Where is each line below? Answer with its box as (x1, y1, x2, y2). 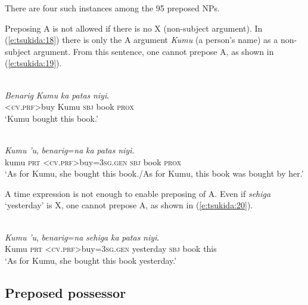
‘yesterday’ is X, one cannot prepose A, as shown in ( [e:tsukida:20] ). (5, 199, 253, 211)
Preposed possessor (5, 283, 126, 301)
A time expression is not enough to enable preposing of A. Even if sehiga (5, 187, 271, 199)
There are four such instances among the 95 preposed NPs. (5, 2, 220, 14)
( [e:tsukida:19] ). (5, 57, 62, 69)
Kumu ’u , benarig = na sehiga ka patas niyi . (5, 230, 160, 243)
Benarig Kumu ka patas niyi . (5, 88, 110, 101)
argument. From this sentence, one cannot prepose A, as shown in (33, 45, 274, 57)
